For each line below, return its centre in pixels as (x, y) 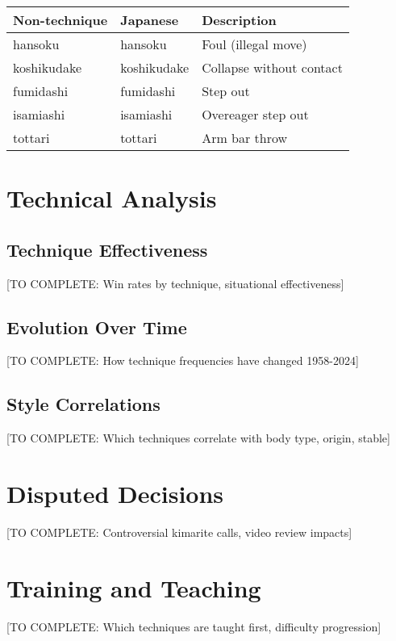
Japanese (150, 20)
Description (239, 20)
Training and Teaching (134, 587)
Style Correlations (83, 404)
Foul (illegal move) (254, 44)
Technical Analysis (112, 198)
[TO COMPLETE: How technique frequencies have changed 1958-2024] (183, 360)
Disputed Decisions (115, 493)
